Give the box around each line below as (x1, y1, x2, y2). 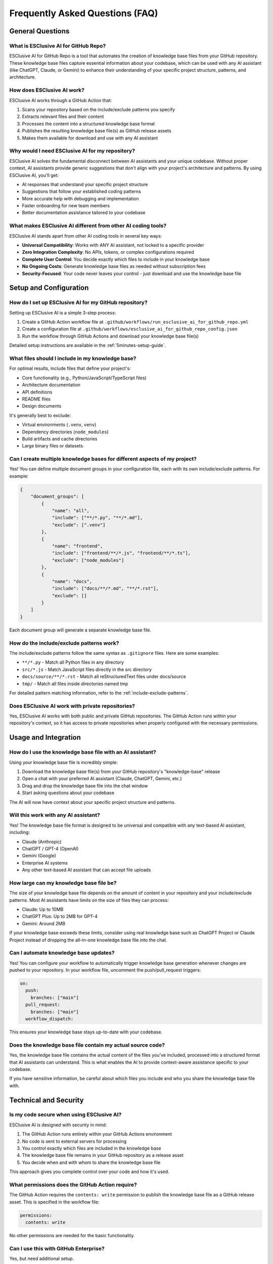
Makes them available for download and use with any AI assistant (22, 134, 158, 141)
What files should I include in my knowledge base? (9, 355, 136, 362)
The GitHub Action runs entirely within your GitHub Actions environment (22, 1131, 172, 1137)
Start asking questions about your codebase (22, 790, 115, 796)
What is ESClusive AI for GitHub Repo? (9, 42, 106, 49)
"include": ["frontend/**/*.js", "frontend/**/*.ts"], (52, 550, 191, 556)
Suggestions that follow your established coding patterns (22, 189, 141, 195)
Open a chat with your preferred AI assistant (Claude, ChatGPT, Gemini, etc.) (22, 776, 182, 782)
